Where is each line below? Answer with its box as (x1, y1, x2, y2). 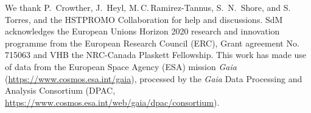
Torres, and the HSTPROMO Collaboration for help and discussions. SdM (5, 13, 283, 25)
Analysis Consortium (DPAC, (5, 84, 116, 97)
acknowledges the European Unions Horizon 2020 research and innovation (5, 25, 280, 37)
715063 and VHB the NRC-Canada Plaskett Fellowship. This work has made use (5, 48, 307, 61)
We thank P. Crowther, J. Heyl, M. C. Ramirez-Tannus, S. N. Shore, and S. (5, 1, 291, 13)
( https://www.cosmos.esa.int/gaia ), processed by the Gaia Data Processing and (5, 72, 302, 85)
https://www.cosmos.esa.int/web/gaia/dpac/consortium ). (5, 95, 220, 108)
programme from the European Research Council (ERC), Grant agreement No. (5, 36, 299, 49)
